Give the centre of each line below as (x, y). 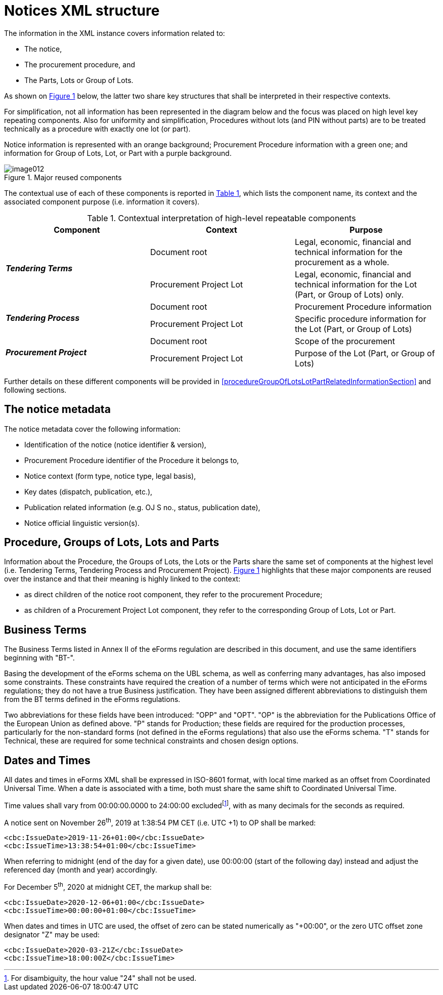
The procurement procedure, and (80, 64)
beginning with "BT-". (39, 658)
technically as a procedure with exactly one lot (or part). (97, 129)
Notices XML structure (82, 11)
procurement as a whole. (342, 262)
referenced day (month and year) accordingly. (81, 870)
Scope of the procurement (345, 341)
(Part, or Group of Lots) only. (349, 294)
